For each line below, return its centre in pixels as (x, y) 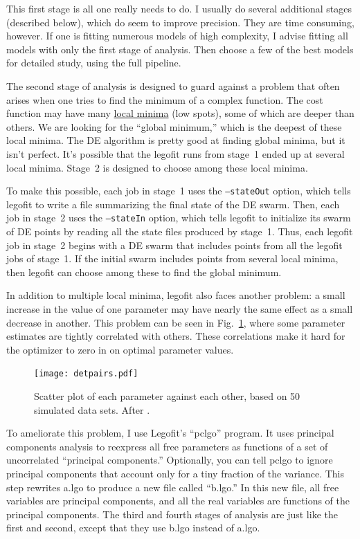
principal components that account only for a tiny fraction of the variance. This (175, 473)
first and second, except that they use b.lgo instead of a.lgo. (133, 528)
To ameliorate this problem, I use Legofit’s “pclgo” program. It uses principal (170, 433)
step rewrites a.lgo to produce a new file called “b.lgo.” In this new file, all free (173, 487)
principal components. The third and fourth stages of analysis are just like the (172, 514)
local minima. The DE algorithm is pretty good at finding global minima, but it (176, 140)
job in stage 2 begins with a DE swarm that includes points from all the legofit (174, 245)
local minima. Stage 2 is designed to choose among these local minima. (157, 167)
